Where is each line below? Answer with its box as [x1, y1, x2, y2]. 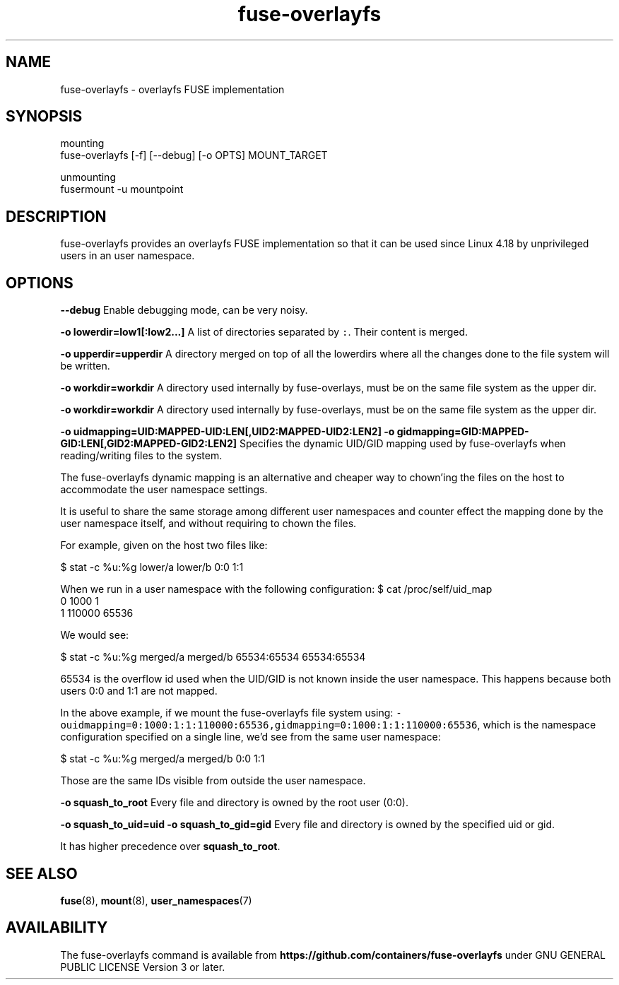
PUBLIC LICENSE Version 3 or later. [60, 960, 225, 973]
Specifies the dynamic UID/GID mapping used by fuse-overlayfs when [240, 437, 566, 450]
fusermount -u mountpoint [60, 183, 184, 196]
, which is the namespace [477, 719, 596, 731]
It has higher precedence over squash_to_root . [60, 840, 281, 853]
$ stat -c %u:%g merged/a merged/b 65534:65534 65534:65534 [60, 651, 366, 663]
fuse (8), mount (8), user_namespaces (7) [60, 894, 252, 907]
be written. [60, 360, 110, 372]
